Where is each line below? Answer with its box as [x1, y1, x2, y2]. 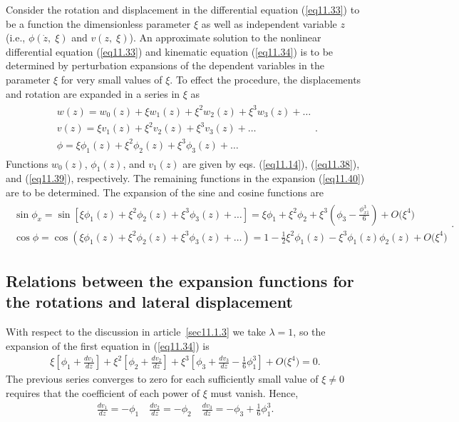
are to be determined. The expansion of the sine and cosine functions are [6, 184, 324, 199]
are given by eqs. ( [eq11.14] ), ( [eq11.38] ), [182, 156, 360, 171]
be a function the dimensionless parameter [6, 16, 191, 31]
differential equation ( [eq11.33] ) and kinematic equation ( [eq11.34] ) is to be [6, 44, 334, 59]
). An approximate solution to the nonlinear [129, 30, 321, 45]
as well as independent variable [201, 16, 337, 31]
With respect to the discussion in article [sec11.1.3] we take [6, 324, 266, 339]
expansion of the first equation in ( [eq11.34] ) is [6, 338, 210, 353]
